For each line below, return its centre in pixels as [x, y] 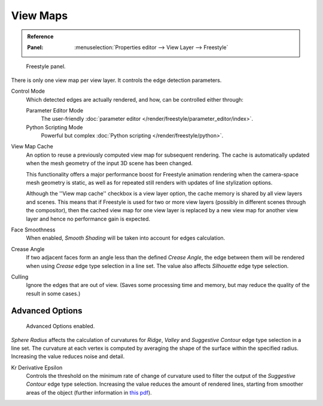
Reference [40, 36]
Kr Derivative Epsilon [37, 367]
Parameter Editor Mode [55, 110]
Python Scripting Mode [54, 127]
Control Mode [28, 91]
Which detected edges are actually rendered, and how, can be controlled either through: [135, 99]
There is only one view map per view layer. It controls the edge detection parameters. [116, 80]
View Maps [39, 16]
